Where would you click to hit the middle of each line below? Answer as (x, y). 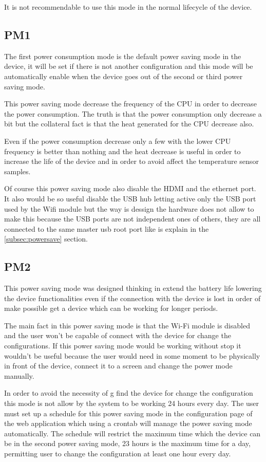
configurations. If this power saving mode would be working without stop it (123, 346)
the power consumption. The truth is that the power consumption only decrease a (133, 113)
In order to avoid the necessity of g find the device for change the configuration (129, 393)
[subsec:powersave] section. (46, 239)
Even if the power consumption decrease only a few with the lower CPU (118, 141)
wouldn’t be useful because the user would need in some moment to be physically (132, 355)
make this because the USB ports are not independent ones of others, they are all (132, 219)
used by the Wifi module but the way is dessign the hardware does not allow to (129, 208)
